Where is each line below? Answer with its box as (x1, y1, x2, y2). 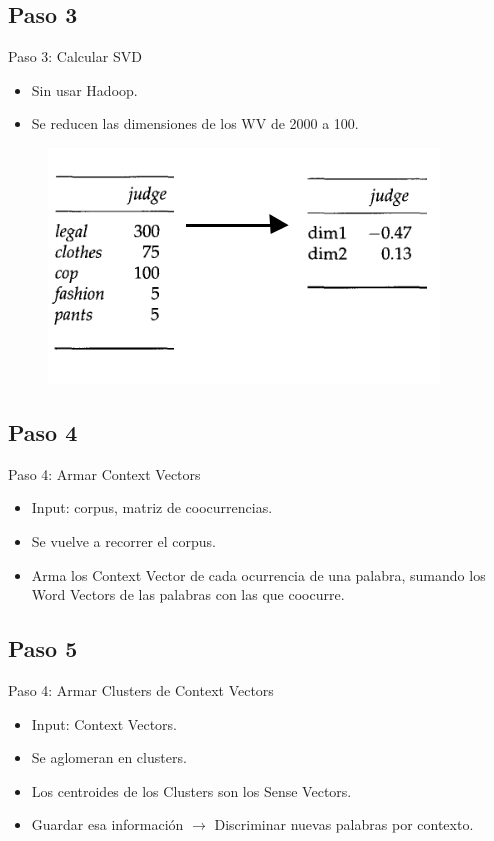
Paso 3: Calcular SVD (8, 46, 142, 67)
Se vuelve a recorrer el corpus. (31, 530, 216, 551)
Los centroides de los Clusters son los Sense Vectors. (31, 780, 352, 801)
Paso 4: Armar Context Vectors (8, 463, 201, 484)
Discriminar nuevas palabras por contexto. (214, 814, 474, 835)
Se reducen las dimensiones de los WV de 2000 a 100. (31, 113, 359, 134)
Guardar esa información (31, 814, 184, 835)
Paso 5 (8, 633, 78, 664)
